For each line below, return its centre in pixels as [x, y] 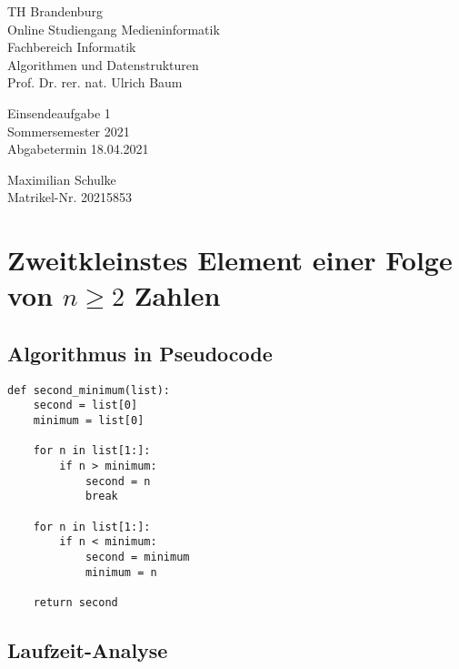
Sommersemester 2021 [69, 131]
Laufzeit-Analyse [88, 649]
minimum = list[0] [89, 421]
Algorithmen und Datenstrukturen [103, 64]
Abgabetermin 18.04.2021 [78, 149]
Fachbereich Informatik [72, 47]
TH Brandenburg [55, 11]
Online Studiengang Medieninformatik [114, 29]
